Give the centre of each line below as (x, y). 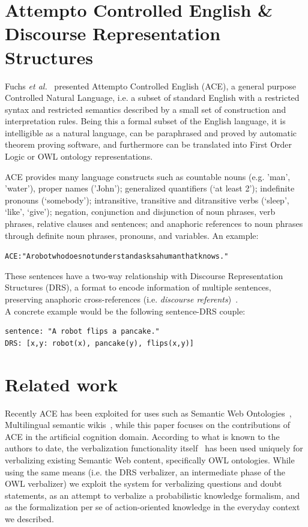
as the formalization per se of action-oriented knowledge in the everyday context (152, 507)
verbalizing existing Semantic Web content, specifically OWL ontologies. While (150, 459)
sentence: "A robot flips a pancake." (82, 332)
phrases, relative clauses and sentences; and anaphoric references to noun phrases (154, 224)
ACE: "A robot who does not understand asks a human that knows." (117, 257)
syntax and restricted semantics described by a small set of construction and (146, 109)
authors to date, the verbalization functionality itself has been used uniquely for (154, 448)
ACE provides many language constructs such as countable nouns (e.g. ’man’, (148, 176)
